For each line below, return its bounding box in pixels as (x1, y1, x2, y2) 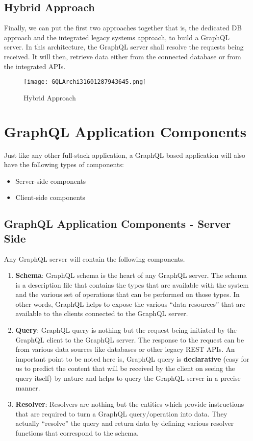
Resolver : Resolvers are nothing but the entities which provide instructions (15, 399, 244, 409)
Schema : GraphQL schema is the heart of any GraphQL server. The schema (15, 270, 247, 280)
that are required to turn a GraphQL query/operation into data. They (15, 408, 228, 418)
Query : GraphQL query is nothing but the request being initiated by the (15, 325, 237, 335)
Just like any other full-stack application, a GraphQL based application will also (4, 149, 246, 160)
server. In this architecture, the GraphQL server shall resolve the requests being (4, 42, 244, 52)
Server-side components (15, 175, 86, 186)
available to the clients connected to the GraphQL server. (15, 308, 188, 318)
